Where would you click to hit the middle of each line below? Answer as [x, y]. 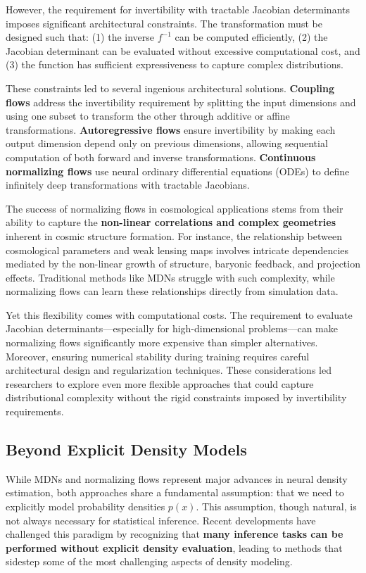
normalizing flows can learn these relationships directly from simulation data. [172, 291]
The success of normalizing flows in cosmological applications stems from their [175, 208]
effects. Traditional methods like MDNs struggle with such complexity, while [170, 277]
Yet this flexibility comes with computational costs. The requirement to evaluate [179, 314]
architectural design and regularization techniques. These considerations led [169, 370]
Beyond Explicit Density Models [126, 449]
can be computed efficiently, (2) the [251, 37]
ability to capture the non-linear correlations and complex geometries [171, 222]
